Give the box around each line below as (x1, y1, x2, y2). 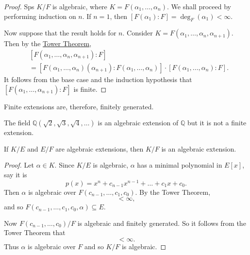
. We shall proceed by (167, 1, 231, 11)
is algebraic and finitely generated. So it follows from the (77, 218, 246, 228)
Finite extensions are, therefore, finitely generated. (4, 101, 154, 111)
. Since (54, 160, 75, 170)
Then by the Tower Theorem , (4, 38, 92, 49)
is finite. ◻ (73, 84, 107, 94)
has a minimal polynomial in (137, 160, 222, 170)
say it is (4, 170, 27, 180)
